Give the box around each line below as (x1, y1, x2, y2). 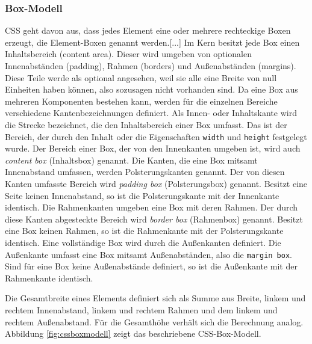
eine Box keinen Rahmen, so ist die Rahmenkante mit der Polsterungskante (5, 224, 284, 237)
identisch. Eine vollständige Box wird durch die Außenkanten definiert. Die (5, 236, 281, 248)
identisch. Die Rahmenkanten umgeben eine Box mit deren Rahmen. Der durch (5, 201, 298, 213)
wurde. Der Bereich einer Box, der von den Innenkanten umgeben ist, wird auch (5, 142, 301, 155)
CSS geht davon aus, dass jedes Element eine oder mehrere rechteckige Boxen (5, 24, 291, 37)
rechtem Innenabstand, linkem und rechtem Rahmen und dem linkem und (5, 304, 278, 316)
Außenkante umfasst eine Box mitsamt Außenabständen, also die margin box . (5, 248, 292, 260)
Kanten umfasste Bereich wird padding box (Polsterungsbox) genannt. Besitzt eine (5, 177, 308, 189)
